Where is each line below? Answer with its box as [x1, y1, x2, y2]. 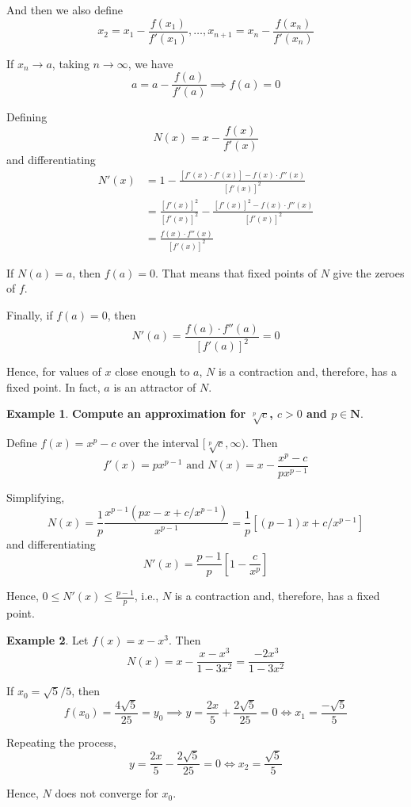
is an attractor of [113, 378, 196, 395]
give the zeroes [333, 264, 405, 281]
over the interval [119, 434, 199, 450]
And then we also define [6, 2, 124, 17]
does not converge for [55, 785, 158, 801]
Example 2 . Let [6, 631, 89, 648]
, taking [51, 55, 89, 71]
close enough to [115, 363, 190, 380]
